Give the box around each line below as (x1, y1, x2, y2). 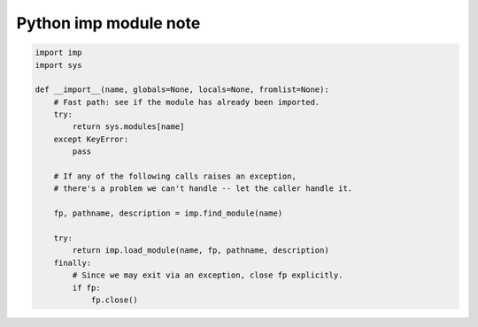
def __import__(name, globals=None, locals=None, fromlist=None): (35, 85, 329, 95)
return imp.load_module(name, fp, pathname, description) (72, 246, 329, 255)
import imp (35, 48, 82, 57)
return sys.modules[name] (72, 122, 185, 132)
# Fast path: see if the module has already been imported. (53, 97, 320, 107)
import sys (35, 60, 82, 70)
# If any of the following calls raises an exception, (53, 171, 297, 181)
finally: (53, 257, 92, 268)
